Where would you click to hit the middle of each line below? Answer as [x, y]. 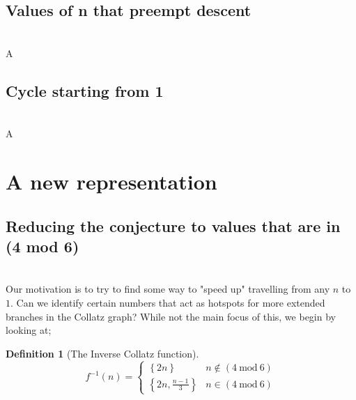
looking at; [29, 330]
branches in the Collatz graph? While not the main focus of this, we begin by [171, 316]
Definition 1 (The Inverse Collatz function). [102, 353]
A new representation [111, 181]
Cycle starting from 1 [85, 90]
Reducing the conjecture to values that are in [173, 225]
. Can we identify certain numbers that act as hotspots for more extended [168, 302]
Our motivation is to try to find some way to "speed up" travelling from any [168, 289]
